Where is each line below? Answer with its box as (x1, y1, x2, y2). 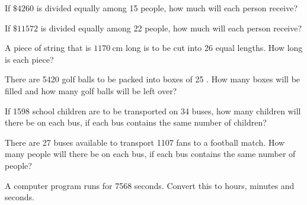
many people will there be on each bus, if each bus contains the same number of (5, 148, 296, 160)
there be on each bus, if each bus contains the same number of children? (5, 116, 267, 129)
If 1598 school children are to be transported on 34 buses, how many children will (5, 104, 301, 117)
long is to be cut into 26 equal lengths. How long (125, 41, 303, 54)
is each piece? (5, 53, 54, 65)
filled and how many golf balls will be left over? (5, 84, 177, 97)
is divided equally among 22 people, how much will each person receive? (40, 21, 302, 34)
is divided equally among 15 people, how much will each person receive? (36, 2, 298, 14)
